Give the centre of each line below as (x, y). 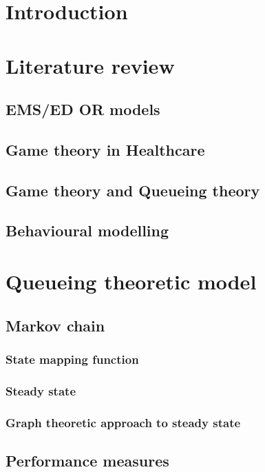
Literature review (90, 65)
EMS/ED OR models (83, 109)
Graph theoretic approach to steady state (123, 422)
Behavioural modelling (87, 230)
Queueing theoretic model (131, 281)
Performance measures (87, 460)
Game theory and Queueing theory (133, 190)
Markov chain (55, 325)
